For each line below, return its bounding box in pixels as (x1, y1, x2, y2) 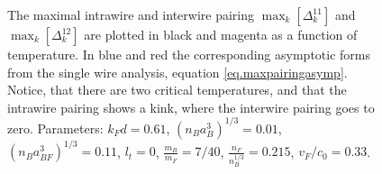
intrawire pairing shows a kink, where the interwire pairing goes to (7, 97, 375, 116)
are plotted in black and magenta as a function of (84, 25, 358, 43)
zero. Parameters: (7, 118, 104, 137)
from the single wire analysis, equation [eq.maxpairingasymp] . (7, 62, 348, 81)
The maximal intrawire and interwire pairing (7, 5, 254, 23)
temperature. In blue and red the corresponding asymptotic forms (7, 45, 370, 63)
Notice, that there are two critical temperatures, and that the (7, 80, 347, 99)
